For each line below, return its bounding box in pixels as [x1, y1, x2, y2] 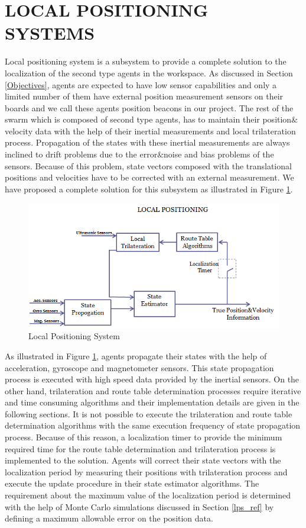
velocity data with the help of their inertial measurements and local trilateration [5, 124, 296, 137]
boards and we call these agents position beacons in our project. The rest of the [5, 101, 294, 114]
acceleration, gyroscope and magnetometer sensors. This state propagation [5, 361, 274, 374]
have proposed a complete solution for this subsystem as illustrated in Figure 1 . [5, 182, 293, 195]
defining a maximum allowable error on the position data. [5, 512, 213, 524]
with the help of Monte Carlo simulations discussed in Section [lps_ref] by [5, 500, 274, 513]
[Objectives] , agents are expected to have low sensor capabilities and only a [5, 78, 277, 91]
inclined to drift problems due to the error [5, 148, 158, 160]
